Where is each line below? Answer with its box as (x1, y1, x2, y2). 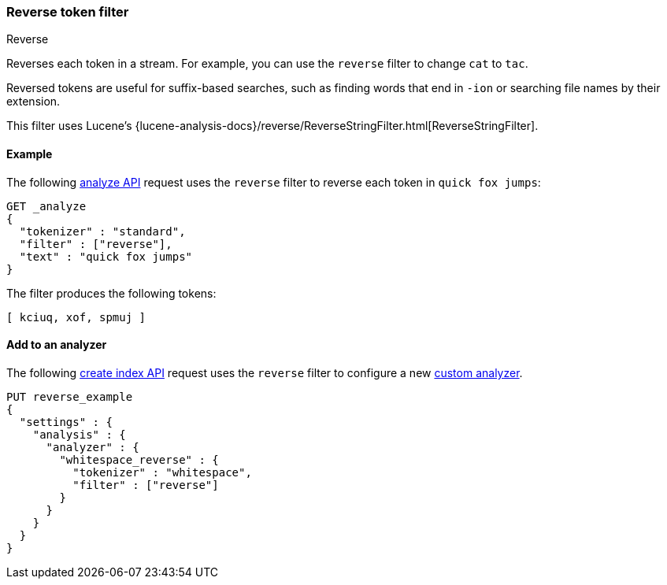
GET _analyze (6, 199, 87, 213)
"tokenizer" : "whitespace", (72, 465, 252, 479)
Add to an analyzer (6, 338, 107, 352)
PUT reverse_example (6, 390, 133, 403)
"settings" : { (19, 415, 113, 428)
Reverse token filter (6, 4, 129, 20)
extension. (6, 94, 61, 109)
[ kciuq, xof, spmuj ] (6, 310, 146, 324)
